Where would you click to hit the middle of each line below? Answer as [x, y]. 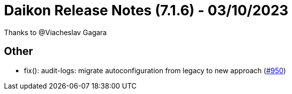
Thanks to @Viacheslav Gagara [56, 32]
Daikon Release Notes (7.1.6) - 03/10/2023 [146, 10]
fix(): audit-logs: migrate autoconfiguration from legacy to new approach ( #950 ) [155, 70]
